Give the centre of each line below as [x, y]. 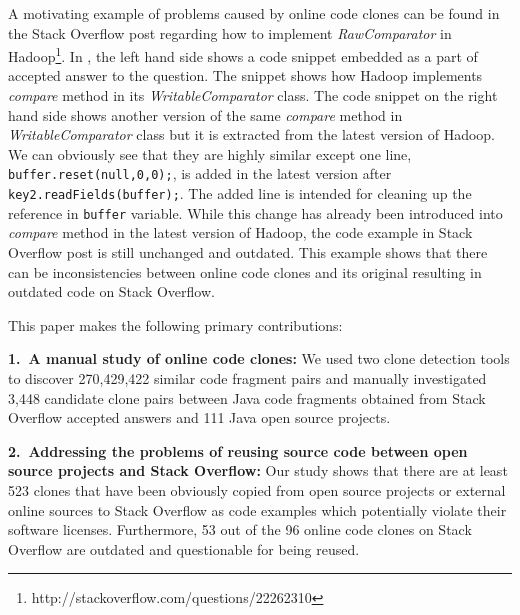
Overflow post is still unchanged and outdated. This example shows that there [248, 251]
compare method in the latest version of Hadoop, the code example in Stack [240, 232]
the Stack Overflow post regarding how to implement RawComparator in [230, 32]
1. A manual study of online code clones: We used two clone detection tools [259, 358]
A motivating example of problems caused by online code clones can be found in [254, 13]
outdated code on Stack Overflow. [111, 291]
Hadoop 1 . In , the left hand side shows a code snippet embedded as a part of [243, 54]
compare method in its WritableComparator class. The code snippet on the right [253, 95]
